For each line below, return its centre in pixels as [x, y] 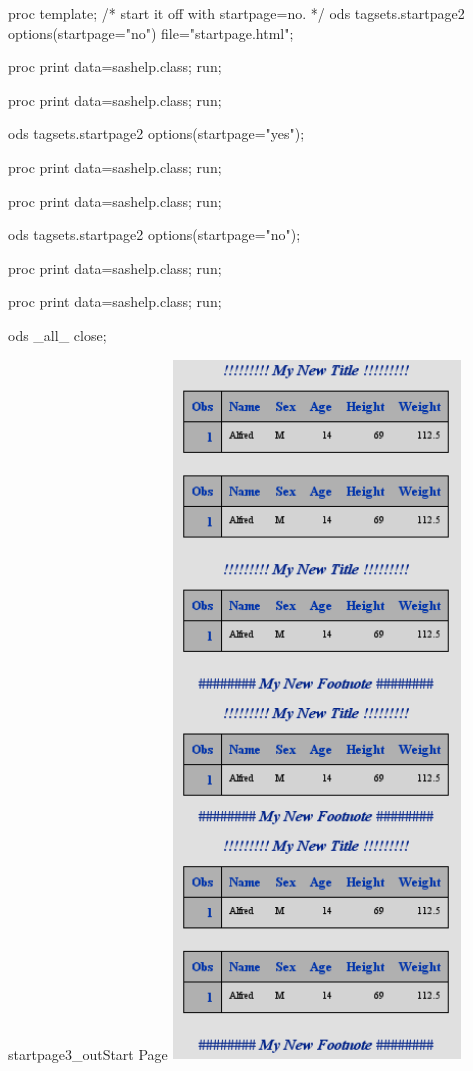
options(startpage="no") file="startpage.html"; [151, 32]
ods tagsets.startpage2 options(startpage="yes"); [156, 133]
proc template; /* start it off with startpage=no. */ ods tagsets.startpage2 [236, 13]
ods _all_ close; [57, 334]
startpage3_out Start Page [88, 1053]
